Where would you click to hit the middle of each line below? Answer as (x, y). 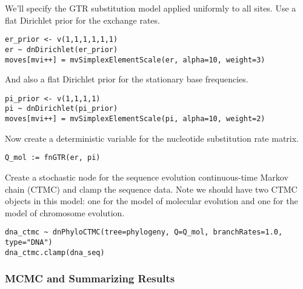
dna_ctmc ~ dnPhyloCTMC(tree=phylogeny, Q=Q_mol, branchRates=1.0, (144, 232)
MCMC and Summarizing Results (90, 278)
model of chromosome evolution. (65, 212)
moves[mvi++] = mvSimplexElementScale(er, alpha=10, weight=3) (135, 60)
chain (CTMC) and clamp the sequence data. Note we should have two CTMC (151, 189)
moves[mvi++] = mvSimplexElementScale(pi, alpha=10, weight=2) (135, 119)
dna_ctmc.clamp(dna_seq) (55, 252)
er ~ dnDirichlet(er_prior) (62, 49)
